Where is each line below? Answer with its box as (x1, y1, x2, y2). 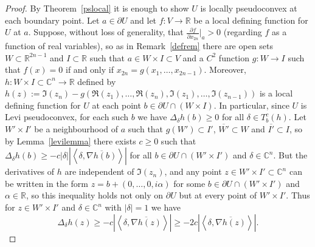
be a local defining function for (193, 13, 308, 26)
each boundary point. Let (5, 13, 100, 26)
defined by (77, 75, 116, 87)
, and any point (164, 165, 222, 178)
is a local (259, 87, 293, 100)
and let (130, 13, 157, 26)
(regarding (223, 25, 262, 38)
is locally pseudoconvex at (200, 2, 297, 14)
